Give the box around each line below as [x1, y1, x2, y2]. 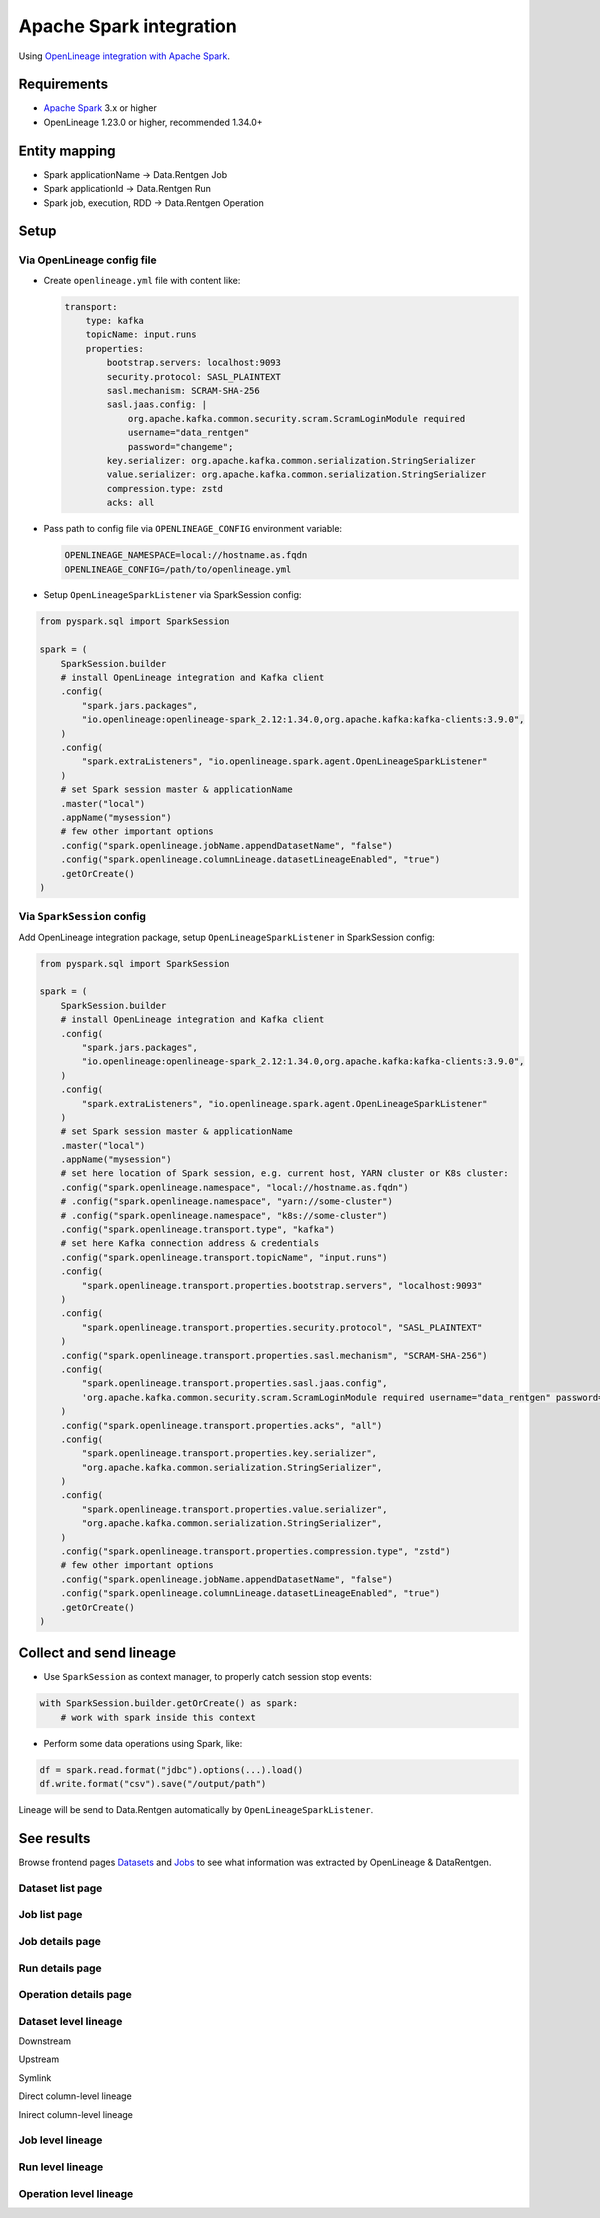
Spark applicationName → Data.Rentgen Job [43, 168, 228, 180]
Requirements [18, 76, 109, 93]
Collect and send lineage [18, 1645, 177, 1662]
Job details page [18, 1934, 102, 1948]
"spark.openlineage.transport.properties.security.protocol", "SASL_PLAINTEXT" [81, 1321, 483, 1333]
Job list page [18, 1908, 83, 1922]
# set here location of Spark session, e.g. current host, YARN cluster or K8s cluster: [60, 1168, 509, 1179]
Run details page [18, 1961, 102, 1975]
